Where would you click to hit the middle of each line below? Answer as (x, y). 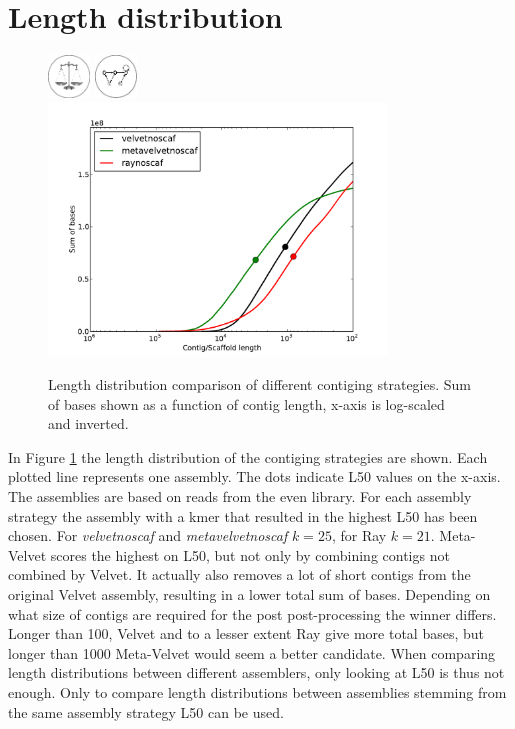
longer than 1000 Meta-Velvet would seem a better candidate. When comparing (252, 652)
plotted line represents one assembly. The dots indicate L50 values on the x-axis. (254, 476)
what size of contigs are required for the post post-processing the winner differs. (252, 613)
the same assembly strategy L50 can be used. (146, 711)
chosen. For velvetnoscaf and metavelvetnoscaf (148, 535)
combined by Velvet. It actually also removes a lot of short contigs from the (239, 574)
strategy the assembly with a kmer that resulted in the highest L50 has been (243, 515)
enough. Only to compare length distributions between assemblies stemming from (257, 692)
